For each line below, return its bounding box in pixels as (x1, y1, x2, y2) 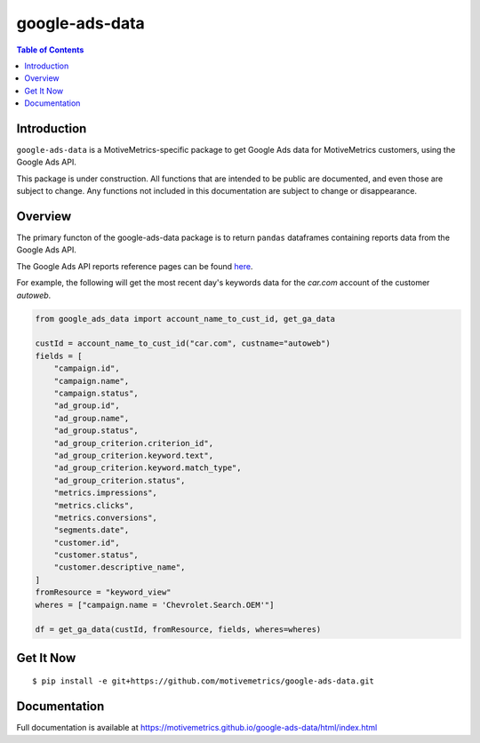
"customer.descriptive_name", (53, 563, 186, 572)
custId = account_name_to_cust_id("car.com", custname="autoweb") (35, 339, 331, 348)
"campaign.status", (53, 387, 140, 398)
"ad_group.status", (53, 426, 140, 435)
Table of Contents (16, 44, 84, 55)
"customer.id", (53, 538, 120, 547)
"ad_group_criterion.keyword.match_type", (53, 463, 242, 473)
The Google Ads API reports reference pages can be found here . (16, 260, 253, 271)
